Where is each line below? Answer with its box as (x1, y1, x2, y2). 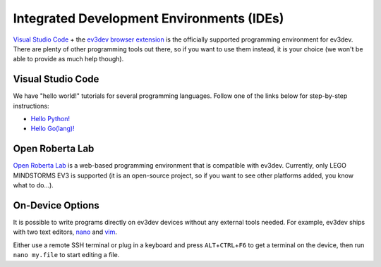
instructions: (13, 101, 49, 110)
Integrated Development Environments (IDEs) (13, 11, 284, 26)
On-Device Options (13, 199, 100, 211)
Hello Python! (30, 115, 71, 123)
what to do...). (13, 181, 54, 190)
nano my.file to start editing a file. (13, 251, 120, 259)
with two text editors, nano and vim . (13, 228, 118, 236)
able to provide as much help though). (13, 55, 124, 63)
